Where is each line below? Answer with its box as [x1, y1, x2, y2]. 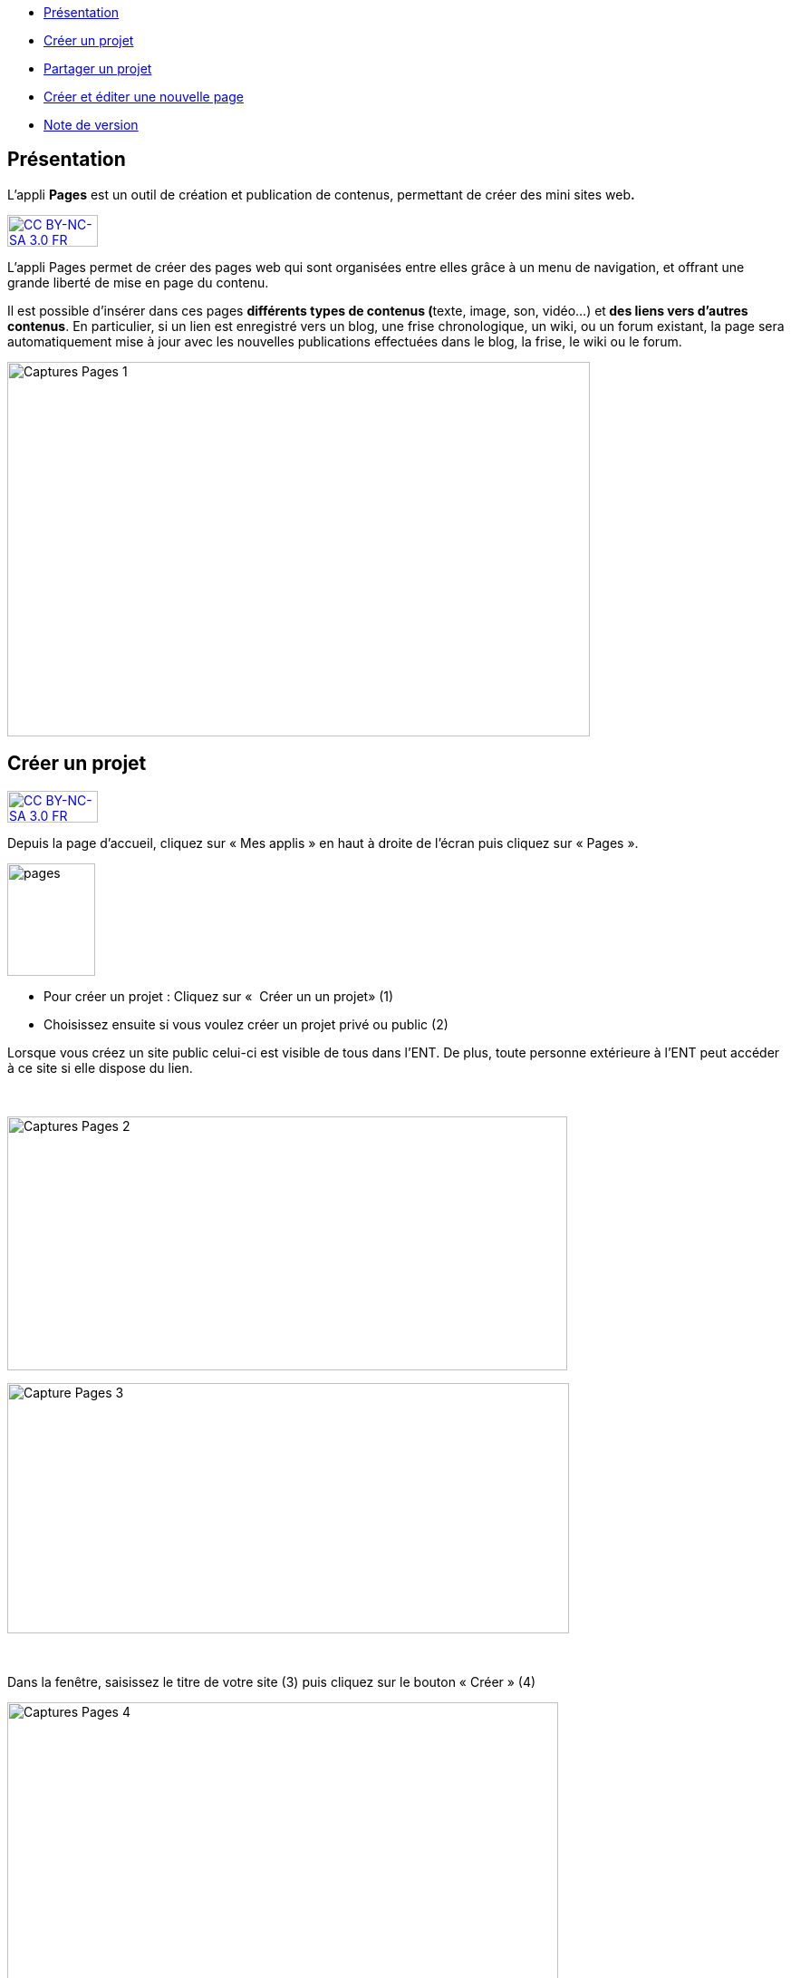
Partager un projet [43, 61, 152, 76]
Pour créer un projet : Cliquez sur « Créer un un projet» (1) [43, 988, 394, 1004]
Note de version [43, 117, 139, 132]
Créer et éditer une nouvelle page [43, 89, 244, 104]
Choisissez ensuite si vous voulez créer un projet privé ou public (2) [43, 1016, 449, 1032]
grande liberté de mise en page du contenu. [7, 274, 269, 290]
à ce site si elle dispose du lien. [7, 1059, 193, 1076]
